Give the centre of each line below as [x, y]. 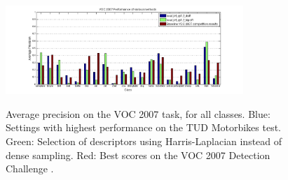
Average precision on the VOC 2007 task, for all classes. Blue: [138, 113]
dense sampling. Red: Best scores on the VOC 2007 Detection [138, 155]
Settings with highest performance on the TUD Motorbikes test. [144, 127]
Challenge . [30, 168]
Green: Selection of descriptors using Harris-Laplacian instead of [144, 141]
